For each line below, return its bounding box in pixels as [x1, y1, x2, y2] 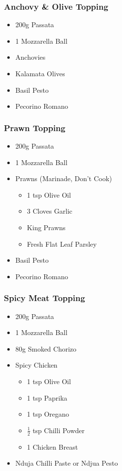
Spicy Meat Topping [4, 292, 85, 304]
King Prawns [27, 222, 66, 232]
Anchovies [15, 52, 46, 62]
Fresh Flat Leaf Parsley [27, 238, 97, 249]
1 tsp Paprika [27, 392, 68, 403]
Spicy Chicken [15, 360, 58, 370]
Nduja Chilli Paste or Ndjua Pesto [15, 458, 118, 468]
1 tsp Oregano [27, 409, 70, 419]
